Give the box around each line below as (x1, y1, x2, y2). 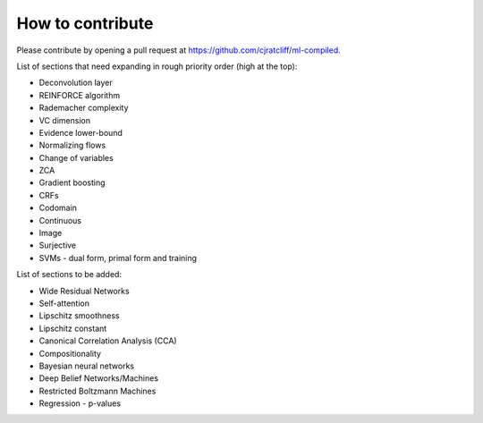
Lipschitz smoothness (38, 310, 120, 321)
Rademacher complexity (38, 103, 129, 114)
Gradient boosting (38, 177, 106, 188)
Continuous (38, 215, 82, 225)
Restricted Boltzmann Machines (38, 385, 157, 396)
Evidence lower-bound (38, 127, 123, 138)
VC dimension (38, 114, 91, 125)
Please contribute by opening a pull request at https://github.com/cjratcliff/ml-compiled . (16, 45, 342, 55)
